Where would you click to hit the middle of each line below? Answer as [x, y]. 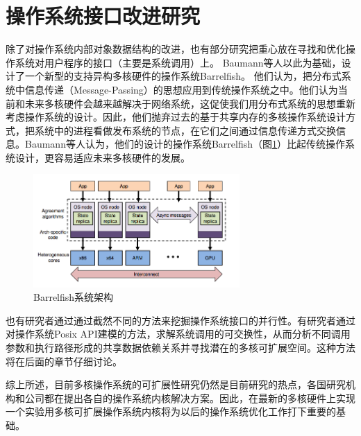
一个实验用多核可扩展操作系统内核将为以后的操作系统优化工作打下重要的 [171, 411]
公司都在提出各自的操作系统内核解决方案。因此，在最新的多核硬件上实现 [190, 398]
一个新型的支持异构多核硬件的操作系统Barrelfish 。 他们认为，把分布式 [183, 76]
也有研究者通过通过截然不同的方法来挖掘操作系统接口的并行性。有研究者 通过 [180, 320]
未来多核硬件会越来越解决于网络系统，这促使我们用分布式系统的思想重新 [190, 103]
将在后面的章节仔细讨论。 [64, 361]
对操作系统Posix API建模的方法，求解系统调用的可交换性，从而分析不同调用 [178, 334]
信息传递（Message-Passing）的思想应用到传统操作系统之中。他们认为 [181, 89]
